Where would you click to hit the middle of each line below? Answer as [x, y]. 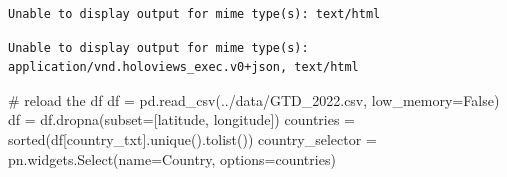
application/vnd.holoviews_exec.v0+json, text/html [183, 67]
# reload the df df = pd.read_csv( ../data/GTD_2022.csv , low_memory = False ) [254, 99]
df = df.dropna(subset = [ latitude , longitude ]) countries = [182, 119]
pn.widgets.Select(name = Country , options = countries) [172, 158]
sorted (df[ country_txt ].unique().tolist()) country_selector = [192, 138]
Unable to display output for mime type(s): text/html [194, 14]
